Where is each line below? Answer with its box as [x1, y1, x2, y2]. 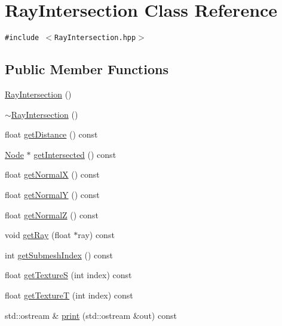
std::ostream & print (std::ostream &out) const [5, 309, 177, 321]
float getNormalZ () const [5, 208, 99, 221]
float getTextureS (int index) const [5, 269, 132, 281]
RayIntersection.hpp [54, 33, 136, 42]
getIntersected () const [33, 148, 117, 160]
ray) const [78, 228, 115, 241]
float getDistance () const [5, 128, 98, 141]
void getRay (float [5, 228, 71, 241]
